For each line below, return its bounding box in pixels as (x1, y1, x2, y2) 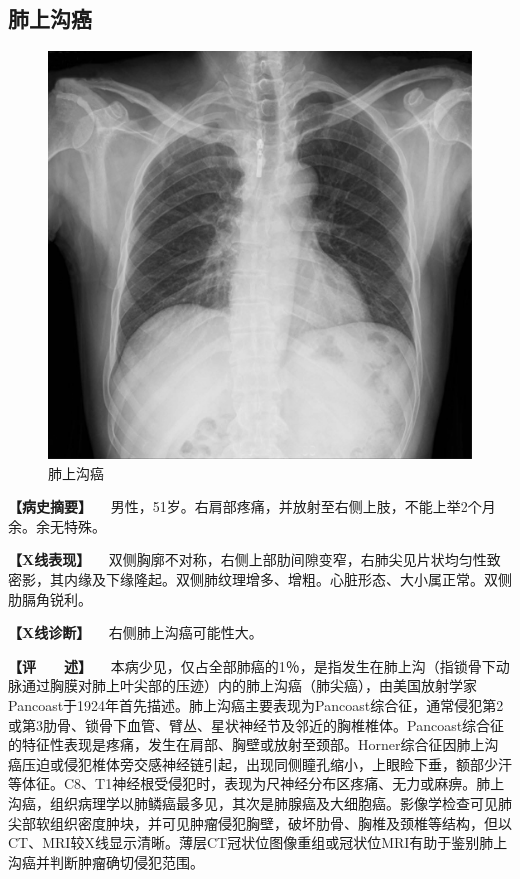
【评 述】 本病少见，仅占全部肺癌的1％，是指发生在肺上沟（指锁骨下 (8, 655, 496, 676)
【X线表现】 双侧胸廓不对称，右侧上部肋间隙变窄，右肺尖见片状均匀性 (8, 549, 487, 570)
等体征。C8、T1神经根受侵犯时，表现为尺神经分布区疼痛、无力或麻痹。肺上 (8, 773, 505, 794)
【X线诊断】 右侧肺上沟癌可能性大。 (8, 622, 263, 643)
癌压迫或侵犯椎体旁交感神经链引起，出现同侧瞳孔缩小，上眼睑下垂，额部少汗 (8, 753, 512, 774)
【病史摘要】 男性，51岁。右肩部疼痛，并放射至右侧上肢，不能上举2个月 (8, 496, 496, 517)
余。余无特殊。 (8, 515, 106, 536)
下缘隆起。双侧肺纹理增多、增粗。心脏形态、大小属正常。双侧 (105, 569, 512, 589)
